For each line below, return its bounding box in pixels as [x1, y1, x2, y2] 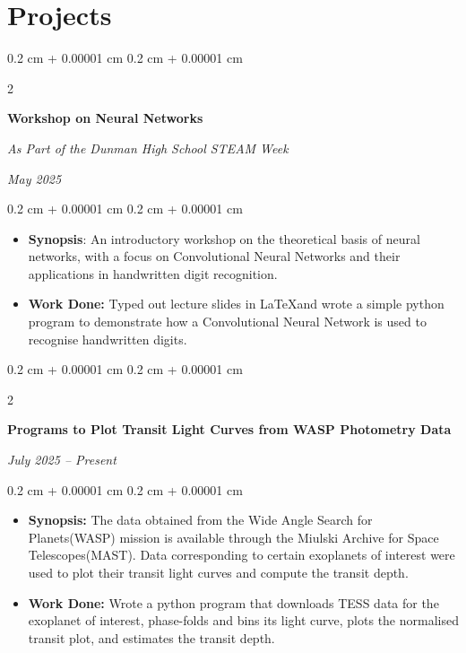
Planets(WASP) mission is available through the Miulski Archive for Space [28, 527, 439, 546]
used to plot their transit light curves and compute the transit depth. [28, 563, 409, 581]
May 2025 [7, 169, 62, 187]
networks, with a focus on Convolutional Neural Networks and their [28, 247, 401, 266]
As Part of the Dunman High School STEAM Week [7, 138, 289, 157]
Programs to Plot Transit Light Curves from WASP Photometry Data [7, 420, 452, 439]
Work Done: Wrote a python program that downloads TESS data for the [28, 593, 439, 612]
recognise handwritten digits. [28, 329, 187, 348]
